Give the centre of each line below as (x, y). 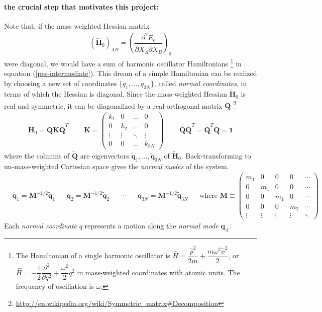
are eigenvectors (104, 155)
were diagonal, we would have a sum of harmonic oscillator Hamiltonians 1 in (123, 63)
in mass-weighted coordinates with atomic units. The (158, 272)
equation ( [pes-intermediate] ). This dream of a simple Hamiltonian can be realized (131, 73)
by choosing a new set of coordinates (61, 83)
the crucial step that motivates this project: (81, 6)
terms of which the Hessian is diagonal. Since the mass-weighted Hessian (116, 94)
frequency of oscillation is (55, 286)
